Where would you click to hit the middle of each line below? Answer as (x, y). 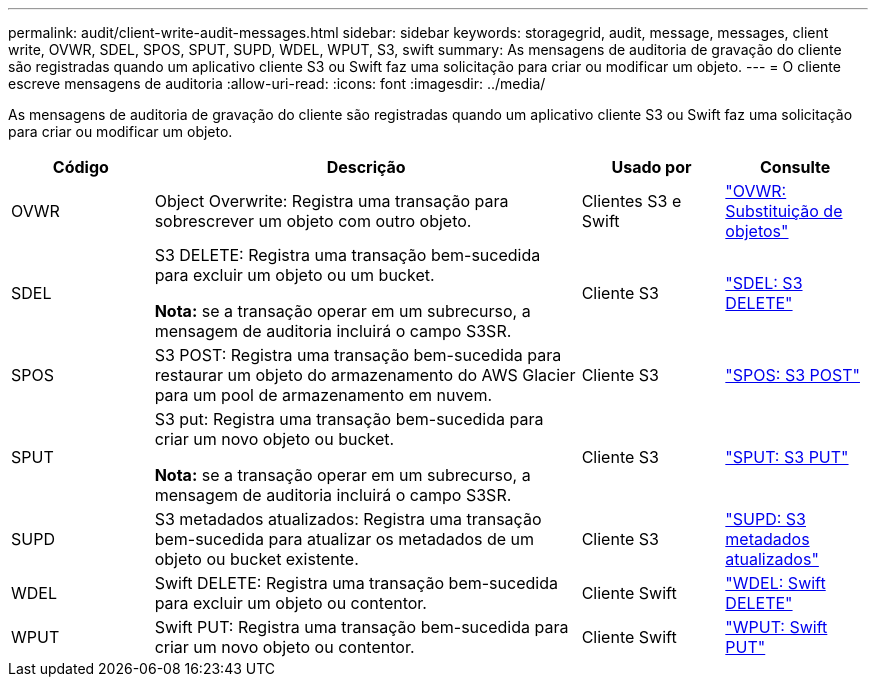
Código (80, 167)
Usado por (651, 167)
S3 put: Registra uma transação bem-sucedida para (349, 419)
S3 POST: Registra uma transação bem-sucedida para (358, 355)
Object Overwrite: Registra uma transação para (331, 201)
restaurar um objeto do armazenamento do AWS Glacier (365, 375)
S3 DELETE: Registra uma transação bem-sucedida (347, 255)
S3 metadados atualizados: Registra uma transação (348, 519)
